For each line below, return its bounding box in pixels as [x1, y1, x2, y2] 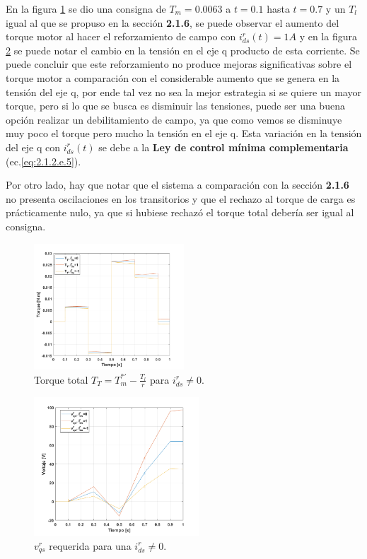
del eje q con [6, 139, 60, 154]
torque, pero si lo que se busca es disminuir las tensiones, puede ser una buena [6, 98, 345, 113]
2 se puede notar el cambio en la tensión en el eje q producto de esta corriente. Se [6, 42, 360, 57]
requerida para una [49, 538, 132, 553]
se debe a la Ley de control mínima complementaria [98, 139, 349, 154]
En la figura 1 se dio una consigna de [6, 1, 166, 16]
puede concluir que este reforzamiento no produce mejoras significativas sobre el [6, 57, 352, 71]
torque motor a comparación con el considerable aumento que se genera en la [6, 70, 340, 85]
